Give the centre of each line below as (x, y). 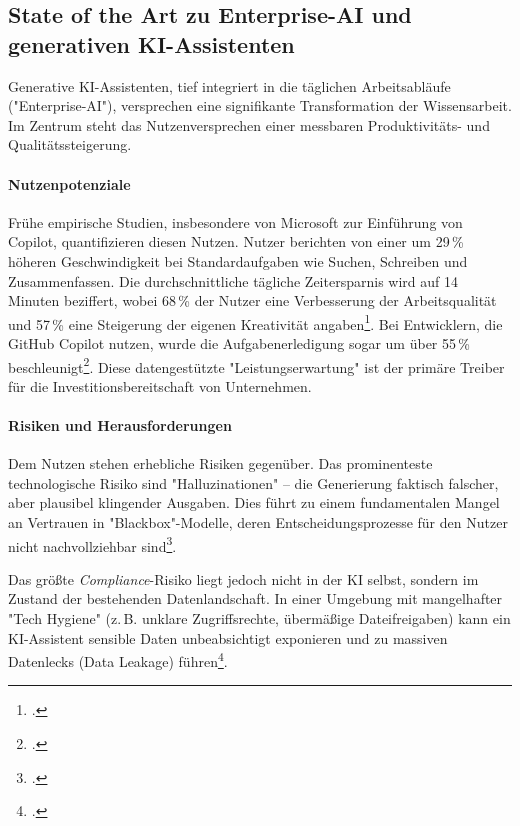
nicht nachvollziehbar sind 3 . (92, 544)
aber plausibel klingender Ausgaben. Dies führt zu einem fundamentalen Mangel (254, 502)
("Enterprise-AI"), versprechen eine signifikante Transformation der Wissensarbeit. (260, 105)
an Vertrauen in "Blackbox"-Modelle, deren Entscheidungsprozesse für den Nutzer (258, 522)
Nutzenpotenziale (69, 183)
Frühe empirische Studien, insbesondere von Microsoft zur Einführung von (235, 221)
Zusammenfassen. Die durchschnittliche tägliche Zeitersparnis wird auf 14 (233, 280)
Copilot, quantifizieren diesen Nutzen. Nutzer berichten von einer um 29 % (236, 241)
